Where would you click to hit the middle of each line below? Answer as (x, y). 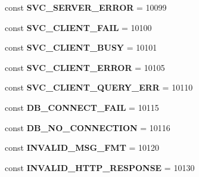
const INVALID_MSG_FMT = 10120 (82, 147)
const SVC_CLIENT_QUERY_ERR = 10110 (99, 87)
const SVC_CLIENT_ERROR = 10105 (85, 67)
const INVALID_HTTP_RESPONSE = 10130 (100, 167)
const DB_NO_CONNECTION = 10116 (88, 127)
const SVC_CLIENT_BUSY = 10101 (81, 47)
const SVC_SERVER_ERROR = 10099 (86, 7)
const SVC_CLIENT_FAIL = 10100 (78, 27)
